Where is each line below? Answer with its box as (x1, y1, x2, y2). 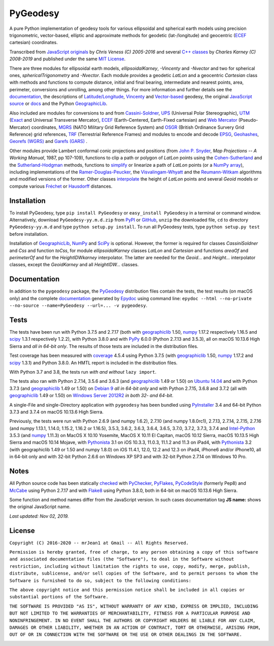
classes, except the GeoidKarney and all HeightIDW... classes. (9, 262, 139, 268)
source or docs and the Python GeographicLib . (9, 100, 108, 106)
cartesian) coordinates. (9, 40, 58, 46)
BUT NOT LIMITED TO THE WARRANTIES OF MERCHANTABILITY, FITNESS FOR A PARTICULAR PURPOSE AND (9, 611, 251, 616)
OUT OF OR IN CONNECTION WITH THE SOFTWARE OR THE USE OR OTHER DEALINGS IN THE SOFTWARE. (9, 632, 243, 637)
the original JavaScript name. (9, 504, 71, 510)
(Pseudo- (238, 117, 258, 123)
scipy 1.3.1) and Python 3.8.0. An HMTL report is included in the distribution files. (9, 360, 178, 366)
